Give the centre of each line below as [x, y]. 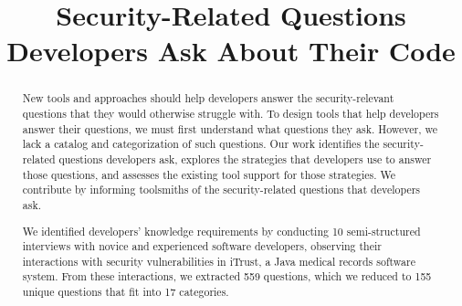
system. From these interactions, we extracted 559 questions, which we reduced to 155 [227, 276]
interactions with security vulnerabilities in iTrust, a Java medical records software [219, 261]
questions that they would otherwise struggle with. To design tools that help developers [231, 114]
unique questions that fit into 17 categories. [126, 292]
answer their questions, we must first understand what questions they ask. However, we [230, 128]
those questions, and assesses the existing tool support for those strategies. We [209, 174]
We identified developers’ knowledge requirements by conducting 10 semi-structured [221, 231]
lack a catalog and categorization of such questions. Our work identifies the [201, 144]
